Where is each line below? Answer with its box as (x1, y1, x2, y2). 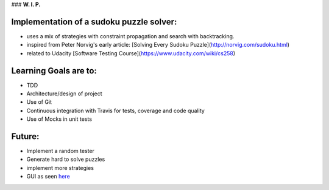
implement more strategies (26, 164, 94, 171)
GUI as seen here (26, 173, 70, 180)
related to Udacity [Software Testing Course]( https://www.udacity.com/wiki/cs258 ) (26, 49, 236, 57)
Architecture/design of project (26, 90, 103, 97)
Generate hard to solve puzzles (26, 155, 105, 163)
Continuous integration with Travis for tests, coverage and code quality (26, 107, 205, 114)
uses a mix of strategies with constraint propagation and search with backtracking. (26, 32, 235, 39)
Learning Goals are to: (11, 66, 97, 76)
